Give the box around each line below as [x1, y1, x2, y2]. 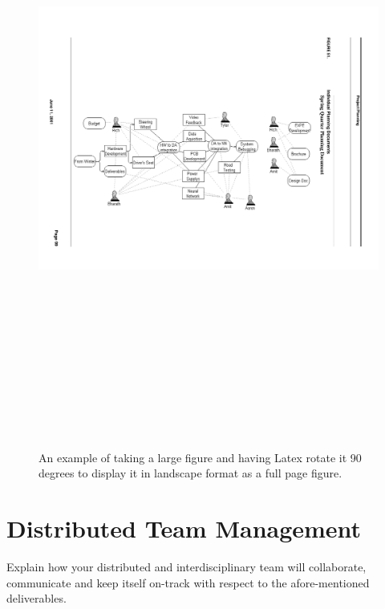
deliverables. [6, 590, 67, 607]
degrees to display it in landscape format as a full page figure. [38, 465, 342, 481]
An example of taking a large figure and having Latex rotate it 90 [38, 449, 362, 465]
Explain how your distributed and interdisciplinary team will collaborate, [6, 558, 367, 574]
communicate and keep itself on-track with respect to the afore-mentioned [6, 574, 370, 591]
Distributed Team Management [6, 511, 362, 544]
